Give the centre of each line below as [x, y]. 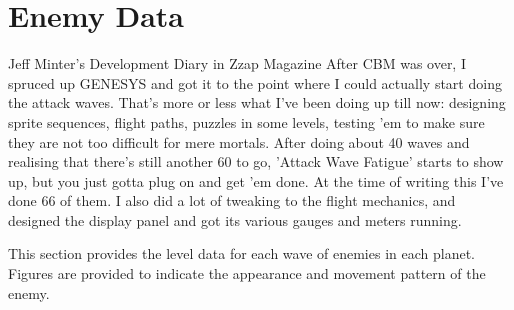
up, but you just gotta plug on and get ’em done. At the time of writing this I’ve [256, 180]
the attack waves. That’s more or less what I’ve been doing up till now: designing [257, 102]
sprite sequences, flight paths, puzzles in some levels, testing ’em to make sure [246, 121]
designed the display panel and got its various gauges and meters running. [235, 219]
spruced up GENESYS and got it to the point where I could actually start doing [255, 82]
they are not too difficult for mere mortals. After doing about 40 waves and [239, 141]
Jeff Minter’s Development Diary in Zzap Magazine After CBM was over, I [237, 63]
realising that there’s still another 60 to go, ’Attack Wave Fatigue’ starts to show [256, 161]
